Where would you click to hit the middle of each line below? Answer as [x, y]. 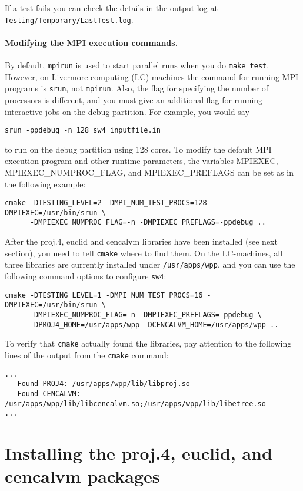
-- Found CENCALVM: [43, 393]
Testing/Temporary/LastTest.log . [69, 19]
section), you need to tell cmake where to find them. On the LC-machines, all [144, 253]
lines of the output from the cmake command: [87, 355]
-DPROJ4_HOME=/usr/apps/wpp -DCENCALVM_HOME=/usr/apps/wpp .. [154, 324]
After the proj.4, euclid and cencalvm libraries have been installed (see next [141, 241]
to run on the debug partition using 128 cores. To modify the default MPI [138, 149]
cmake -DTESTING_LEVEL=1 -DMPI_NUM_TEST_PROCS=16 [104, 295]
